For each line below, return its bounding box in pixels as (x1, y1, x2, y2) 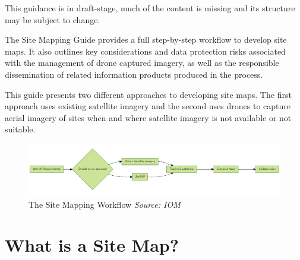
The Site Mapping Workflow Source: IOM (29, 198, 181, 210)
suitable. (5, 123, 36, 135)
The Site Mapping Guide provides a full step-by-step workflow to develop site (5, 33, 287, 46)
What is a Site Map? (5, 233, 179, 257)
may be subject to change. (5, 13, 100, 26)
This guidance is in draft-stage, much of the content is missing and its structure (5, 2, 295, 14)
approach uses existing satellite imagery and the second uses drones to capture (5, 100, 291, 112)
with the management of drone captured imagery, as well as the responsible (5, 56, 279, 69)
